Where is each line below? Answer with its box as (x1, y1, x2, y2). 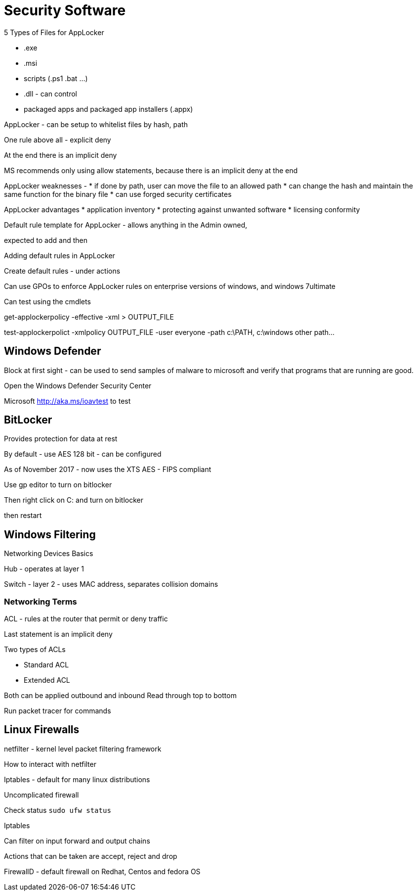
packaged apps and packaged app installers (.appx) (24, 104, 193, 113)
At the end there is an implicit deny (4, 150, 117, 159)
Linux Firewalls (4, 723, 80, 736)
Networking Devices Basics (4, 549, 93, 558)
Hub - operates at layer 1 (4, 565, 84, 573)
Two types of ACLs (4, 645, 66, 654)
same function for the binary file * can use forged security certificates (4, 189, 232, 198)
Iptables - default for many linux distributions (4, 775, 150, 784)
